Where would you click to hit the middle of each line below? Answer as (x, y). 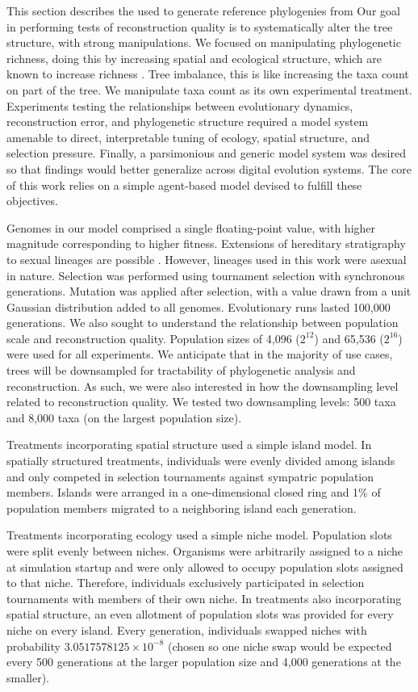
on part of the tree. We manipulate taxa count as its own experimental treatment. (209, 89)
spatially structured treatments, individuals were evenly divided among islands (201, 461)
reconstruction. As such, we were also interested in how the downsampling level (203, 386)
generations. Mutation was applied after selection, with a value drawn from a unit (209, 291)
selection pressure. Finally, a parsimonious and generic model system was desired (206, 153)
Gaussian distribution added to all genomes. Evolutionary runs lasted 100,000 (199, 306)
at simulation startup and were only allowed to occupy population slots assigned (205, 566)
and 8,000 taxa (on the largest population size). (124, 417)
